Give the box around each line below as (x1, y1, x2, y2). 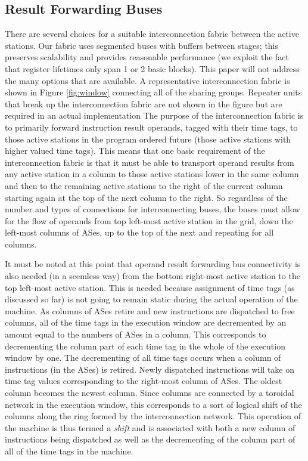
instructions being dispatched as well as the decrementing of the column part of (5, 433, 295, 445)
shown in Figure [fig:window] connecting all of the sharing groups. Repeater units (5, 86, 302, 98)
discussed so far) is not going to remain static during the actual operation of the (5, 293, 298, 305)
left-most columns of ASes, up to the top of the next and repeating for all (5, 226, 274, 239)
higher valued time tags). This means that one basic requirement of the (5, 144, 265, 157)
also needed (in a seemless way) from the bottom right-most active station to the (5, 270, 300, 282)
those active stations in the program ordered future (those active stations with (5, 132, 291, 145)
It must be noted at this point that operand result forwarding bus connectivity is (5, 258, 301, 270)
